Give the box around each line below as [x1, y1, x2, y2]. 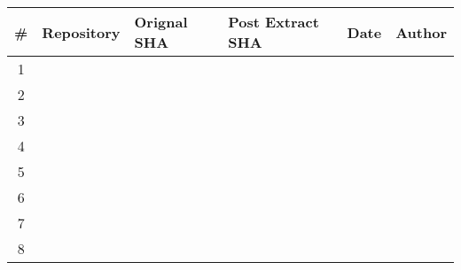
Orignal [134, 12, 188, 32]
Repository [42, 21, 121, 42]
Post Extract [228, 12, 319, 32]
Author [395, 21, 447, 42]
